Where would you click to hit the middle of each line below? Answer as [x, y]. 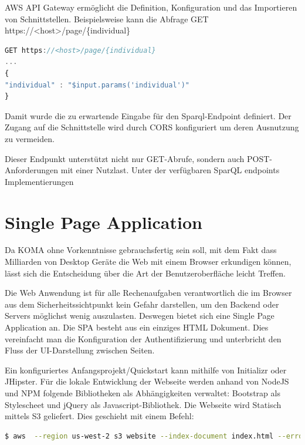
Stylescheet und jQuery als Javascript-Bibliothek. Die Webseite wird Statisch [143, 404]
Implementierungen [39, 181]
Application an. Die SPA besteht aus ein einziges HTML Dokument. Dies [137, 327]
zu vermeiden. [30, 138]
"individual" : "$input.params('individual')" [97, 85]
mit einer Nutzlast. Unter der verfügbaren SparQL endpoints [170, 170]
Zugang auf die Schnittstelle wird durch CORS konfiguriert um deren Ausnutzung [152, 127]
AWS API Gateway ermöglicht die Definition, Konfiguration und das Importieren [151, 7]
